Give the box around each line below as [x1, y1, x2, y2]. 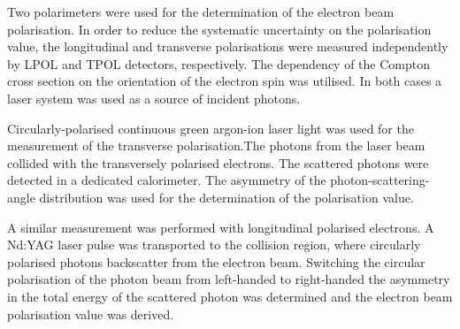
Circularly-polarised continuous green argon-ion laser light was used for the [7, 119, 414, 137]
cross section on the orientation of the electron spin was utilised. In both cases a [7, 72, 442, 90]
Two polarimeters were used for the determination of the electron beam [7, 3, 395, 20]
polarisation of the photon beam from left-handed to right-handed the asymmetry [7, 270, 450, 288]
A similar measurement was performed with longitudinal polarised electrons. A [7, 218, 434, 236]
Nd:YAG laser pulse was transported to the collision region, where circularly [7, 235, 421, 254]
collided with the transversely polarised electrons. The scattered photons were [7, 153, 429, 172]
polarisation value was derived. [7, 304, 174, 323]
